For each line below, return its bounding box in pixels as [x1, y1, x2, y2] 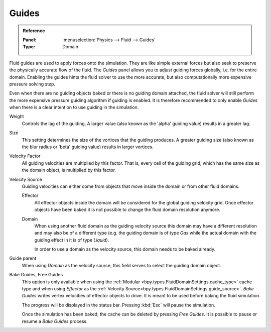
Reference [23, 28, 45, 34]
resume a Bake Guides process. [22, 318, 88, 324]
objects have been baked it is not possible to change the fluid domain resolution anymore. [34, 206, 220, 213]
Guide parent [9, 255, 37, 261]
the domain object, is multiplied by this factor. [22, 167, 116, 173]
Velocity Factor [9, 153, 41, 159]
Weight [9, 114, 25, 120]
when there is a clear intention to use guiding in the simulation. [9, 104, 139, 110]
